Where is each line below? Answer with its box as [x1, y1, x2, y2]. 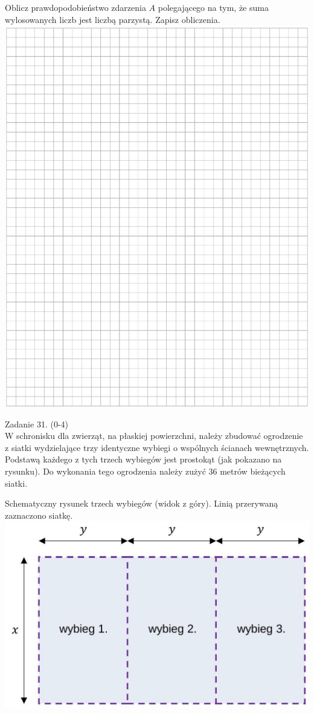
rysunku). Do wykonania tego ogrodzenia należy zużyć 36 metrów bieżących [5, 465, 286, 478]
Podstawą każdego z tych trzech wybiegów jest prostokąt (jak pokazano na [5, 453, 282, 466]
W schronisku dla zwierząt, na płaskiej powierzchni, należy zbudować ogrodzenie [5, 429, 303, 442]
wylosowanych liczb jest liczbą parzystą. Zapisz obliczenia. [5, 13, 220, 25]
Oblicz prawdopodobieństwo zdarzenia [5, 1, 146, 13]
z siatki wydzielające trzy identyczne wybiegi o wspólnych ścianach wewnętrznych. [5, 441, 309, 453]
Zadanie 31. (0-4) [5, 417, 68, 430]
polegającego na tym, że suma [158, 1, 269, 13]
